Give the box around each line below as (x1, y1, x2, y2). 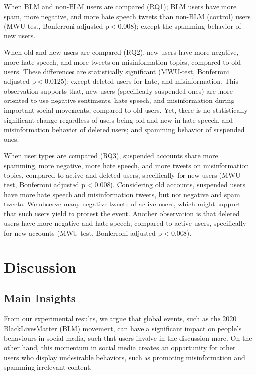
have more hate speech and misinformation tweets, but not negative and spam (4, 189, 240, 199)
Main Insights (4, 290, 76, 306)
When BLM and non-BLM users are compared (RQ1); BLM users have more (4, 1, 237, 11)
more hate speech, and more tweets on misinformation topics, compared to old (4, 56, 241, 67)
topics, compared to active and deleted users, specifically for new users (4, 170, 217, 180)
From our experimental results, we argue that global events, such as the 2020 (4, 313, 237, 324)
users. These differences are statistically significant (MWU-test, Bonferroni (4, 66, 229, 76)
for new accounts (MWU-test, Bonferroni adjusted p (4, 228, 162, 238)
